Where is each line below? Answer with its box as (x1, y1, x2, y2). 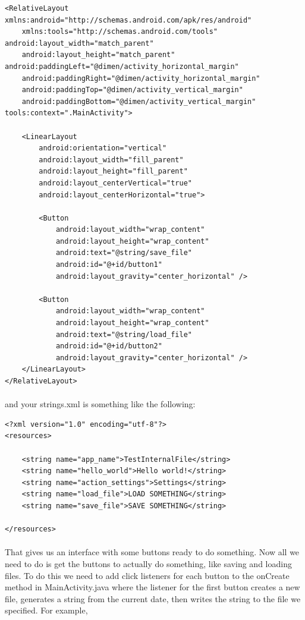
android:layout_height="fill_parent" (39, 167, 188, 176)
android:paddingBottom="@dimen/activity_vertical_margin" (21, 97, 256, 106)
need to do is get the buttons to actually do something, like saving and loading (5, 557, 292, 569)
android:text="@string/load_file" (55, 330, 192, 339)
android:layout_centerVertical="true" (39, 178, 192, 187)
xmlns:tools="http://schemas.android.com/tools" (21, 27, 218, 36)
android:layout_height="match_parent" (21, 51, 175, 59)
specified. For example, (5, 604, 88, 616)
